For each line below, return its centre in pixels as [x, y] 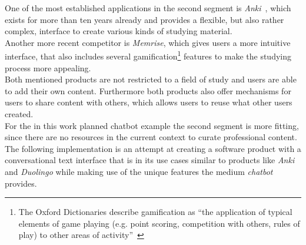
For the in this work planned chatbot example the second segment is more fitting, [152, 125]
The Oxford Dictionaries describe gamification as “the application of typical [155, 212]
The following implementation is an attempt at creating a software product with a [153, 148]
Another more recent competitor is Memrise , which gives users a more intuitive [148, 42]
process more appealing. [48, 67]
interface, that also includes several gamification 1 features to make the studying [148, 55]
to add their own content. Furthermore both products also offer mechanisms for [148, 90]
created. [19, 114]
